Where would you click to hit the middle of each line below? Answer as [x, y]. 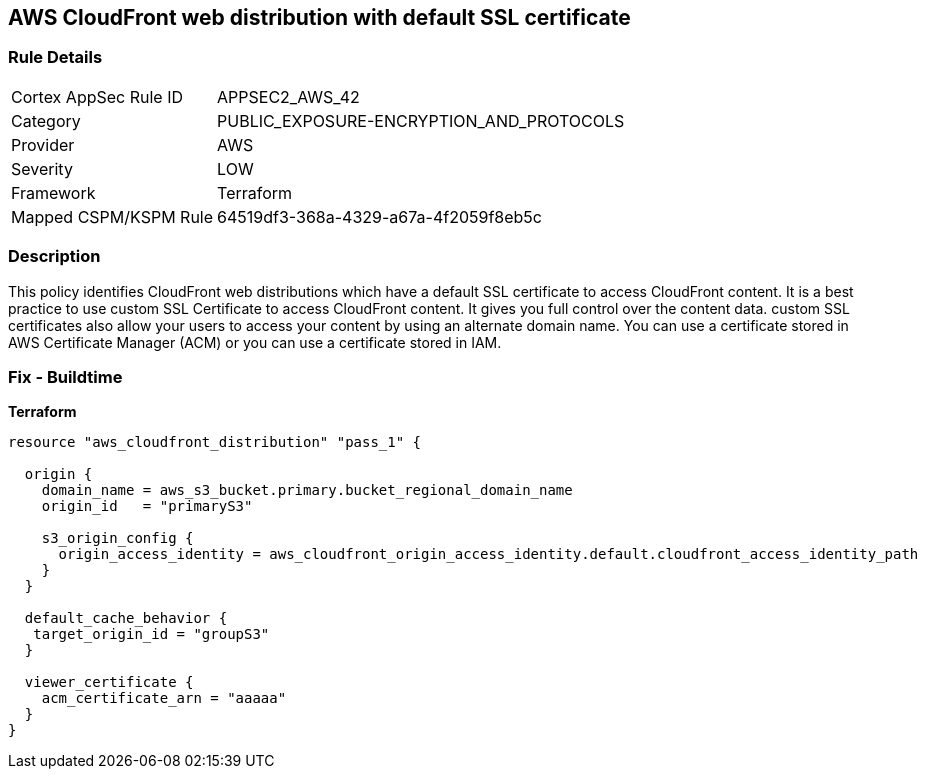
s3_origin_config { [117, 538]
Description [54, 256]
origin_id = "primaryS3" [147, 506]
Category [46, 120]
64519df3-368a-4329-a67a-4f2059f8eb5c [379, 216]
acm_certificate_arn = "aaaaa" [164, 698]
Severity [42, 168]
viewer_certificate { [109, 682]
